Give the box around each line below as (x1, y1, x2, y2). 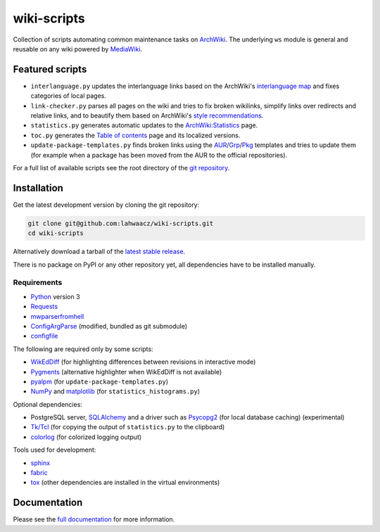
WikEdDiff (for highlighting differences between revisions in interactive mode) (30, 357, 256, 366)
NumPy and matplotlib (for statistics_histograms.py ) (30, 387, 201, 395)
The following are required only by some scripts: (13, 345, 154, 353)
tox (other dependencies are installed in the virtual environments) (30, 479, 220, 487)
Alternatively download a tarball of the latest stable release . (13, 247, 186, 256)
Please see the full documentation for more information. (13, 515, 175, 524)
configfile (30, 331, 58, 341)
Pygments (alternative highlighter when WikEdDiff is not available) (30, 367, 222, 376)
